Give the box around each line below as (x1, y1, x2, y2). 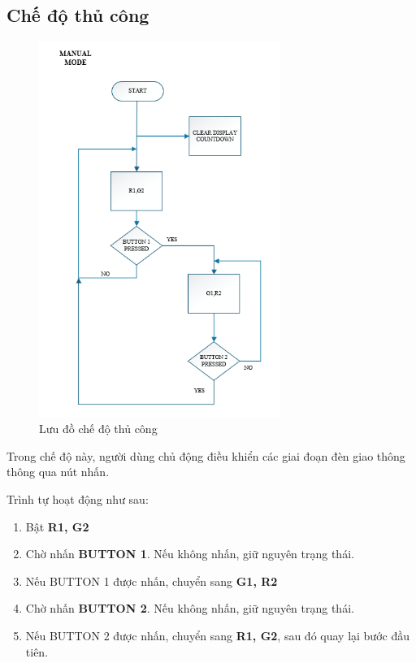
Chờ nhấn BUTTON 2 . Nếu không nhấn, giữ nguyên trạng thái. (25, 600, 354, 617)
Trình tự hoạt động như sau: (6, 491, 149, 508)
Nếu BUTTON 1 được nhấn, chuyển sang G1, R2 (25, 572, 278, 589)
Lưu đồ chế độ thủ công (39, 420, 158, 437)
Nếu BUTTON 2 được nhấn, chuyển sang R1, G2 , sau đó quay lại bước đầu (25, 627, 409, 644)
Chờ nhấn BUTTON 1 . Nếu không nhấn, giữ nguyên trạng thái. (25, 545, 354, 562)
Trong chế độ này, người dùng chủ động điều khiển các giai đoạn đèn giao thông (6, 447, 405, 464)
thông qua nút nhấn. (6, 463, 110, 480)
